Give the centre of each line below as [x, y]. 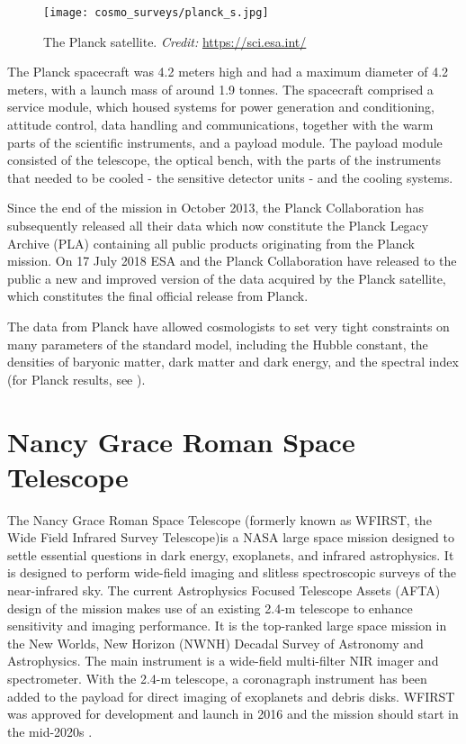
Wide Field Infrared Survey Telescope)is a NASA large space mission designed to [231, 537]
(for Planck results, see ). [76, 379]
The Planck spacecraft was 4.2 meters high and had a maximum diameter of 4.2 [228, 72]
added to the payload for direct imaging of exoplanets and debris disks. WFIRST [231, 696]
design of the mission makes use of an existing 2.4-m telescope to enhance [210, 608]
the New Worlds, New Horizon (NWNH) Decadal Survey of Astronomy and [215, 643]
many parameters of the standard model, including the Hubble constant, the [218, 344]
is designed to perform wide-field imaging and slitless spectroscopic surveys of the [232, 572]
